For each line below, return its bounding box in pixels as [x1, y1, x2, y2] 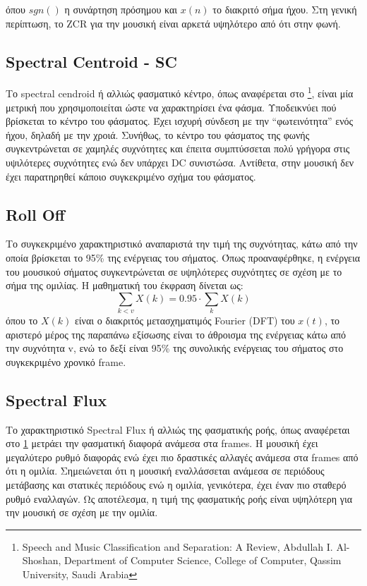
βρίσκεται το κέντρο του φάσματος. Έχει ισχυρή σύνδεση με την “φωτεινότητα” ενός [6, 114, 354, 128]
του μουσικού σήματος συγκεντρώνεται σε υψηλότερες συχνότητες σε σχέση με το [6, 264, 342, 279]
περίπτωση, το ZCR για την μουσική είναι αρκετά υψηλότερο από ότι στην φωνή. [6, 16, 341, 30]
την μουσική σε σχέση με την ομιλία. [6, 505, 158, 520]
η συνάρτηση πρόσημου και [64, 2, 178, 16]
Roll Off [6, 203, 65, 225]
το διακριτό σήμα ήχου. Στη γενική [212, 2, 357, 16]
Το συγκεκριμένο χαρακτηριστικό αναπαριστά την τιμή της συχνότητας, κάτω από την [6, 236, 358, 251]
